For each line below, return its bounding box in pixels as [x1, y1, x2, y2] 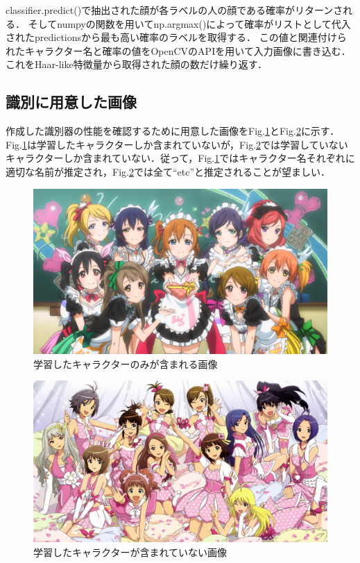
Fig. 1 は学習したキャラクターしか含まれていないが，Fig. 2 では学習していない [6, 137, 348, 151]
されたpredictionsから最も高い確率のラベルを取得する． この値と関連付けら [6, 30, 347, 44]
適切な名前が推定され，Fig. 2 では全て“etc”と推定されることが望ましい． [6, 164, 331, 178]
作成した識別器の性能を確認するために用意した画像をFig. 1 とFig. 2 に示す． [6, 124, 340, 138]
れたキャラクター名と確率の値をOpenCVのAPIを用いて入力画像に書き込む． [6, 43, 351, 58]
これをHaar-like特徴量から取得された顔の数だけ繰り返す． [6, 57, 268, 72]
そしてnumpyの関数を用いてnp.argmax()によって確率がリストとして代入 [28, 16, 351, 31]
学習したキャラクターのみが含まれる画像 [33, 356, 218, 371]
